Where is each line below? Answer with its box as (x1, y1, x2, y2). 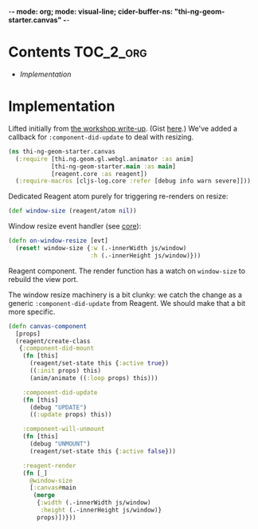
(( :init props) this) (29, 366, 102, 374)
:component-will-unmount (22, 425, 105, 433)
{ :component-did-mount (18, 344, 94, 353)
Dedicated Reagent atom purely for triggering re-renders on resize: (8, 191, 229, 202)
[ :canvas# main (29, 484, 77, 492)
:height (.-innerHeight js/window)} (40, 506, 162, 514)
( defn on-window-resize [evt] (8, 237, 109, 245)
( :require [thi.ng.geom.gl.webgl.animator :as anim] (15, 155, 194, 163)
